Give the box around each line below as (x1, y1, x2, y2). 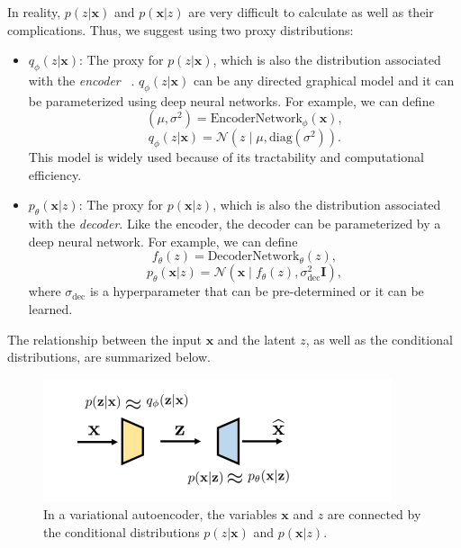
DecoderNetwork (207, 250, 300, 264)
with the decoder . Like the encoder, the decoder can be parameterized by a (28, 214, 441, 233)
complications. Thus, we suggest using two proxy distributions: (7, 20, 354, 39)
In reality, (7, 3, 61, 21)
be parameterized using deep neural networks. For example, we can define (28, 91, 435, 110)
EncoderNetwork (210, 112, 303, 126)
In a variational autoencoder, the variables (43, 505, 277, 524)
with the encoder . (28, 70, 135, 89)
